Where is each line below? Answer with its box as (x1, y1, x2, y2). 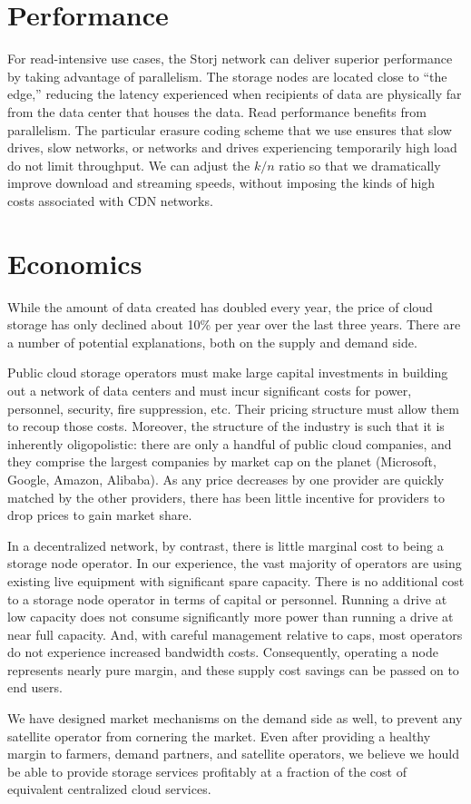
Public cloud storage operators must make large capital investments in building (7, 363, 448, 382)
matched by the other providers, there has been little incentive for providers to (7, 487, 445, 506)
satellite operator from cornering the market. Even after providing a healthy (7, 726, 431, 745)
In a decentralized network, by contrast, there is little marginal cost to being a (7, 535, 444, 554)
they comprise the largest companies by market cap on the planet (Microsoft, (7, 452, 437, 471)
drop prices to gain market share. (7, 505, 192, 525)
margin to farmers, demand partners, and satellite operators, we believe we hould (7, 744, 459, 763)
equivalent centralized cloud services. (7, 779, 211, 799)
